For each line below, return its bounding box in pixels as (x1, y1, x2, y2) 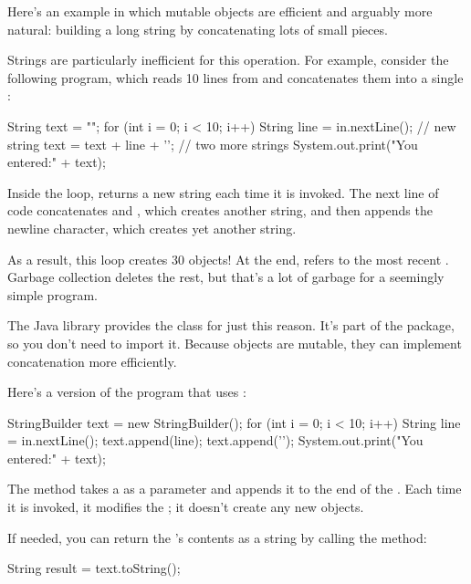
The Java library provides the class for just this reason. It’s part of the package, (7, 316, 455, 335)
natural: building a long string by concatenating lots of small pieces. (7, 19, 388, 38)
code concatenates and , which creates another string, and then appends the (7, 201, 433, 220)
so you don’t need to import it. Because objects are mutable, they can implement (7, 333, 462, 352)
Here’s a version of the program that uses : (7, 382, 246, 401)
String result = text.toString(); (7, 558, 181, 578)
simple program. (7, 285, 98, 304)
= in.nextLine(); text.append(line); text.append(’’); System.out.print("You (7, 431, 424, 450)
